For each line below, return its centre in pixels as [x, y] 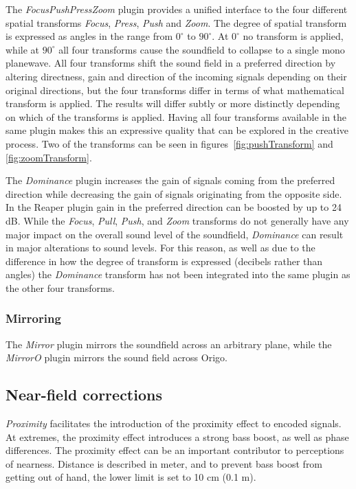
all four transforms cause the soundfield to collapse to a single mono [202, 49]
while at [22, 49]
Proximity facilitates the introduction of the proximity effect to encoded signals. [174, 423]
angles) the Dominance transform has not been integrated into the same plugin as [178, 274]
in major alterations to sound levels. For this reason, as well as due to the [160, 248]
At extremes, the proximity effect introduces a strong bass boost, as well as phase [177, 436]
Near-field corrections [84, 395]
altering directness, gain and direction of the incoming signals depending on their [176, 76]
